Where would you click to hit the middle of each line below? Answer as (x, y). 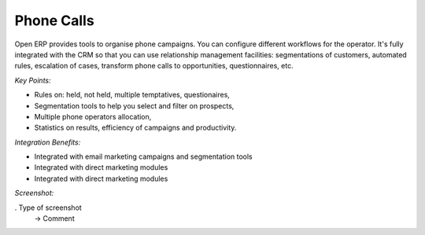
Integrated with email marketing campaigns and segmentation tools (144, 156)
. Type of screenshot (48, 207)
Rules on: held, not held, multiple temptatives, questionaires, (132, 95)
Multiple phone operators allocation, (93, 116)
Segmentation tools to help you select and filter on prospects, (134, 105)
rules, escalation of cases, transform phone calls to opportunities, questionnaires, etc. (154, 66)
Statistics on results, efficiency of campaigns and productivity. (135, 128)
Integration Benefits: (48, 142)
